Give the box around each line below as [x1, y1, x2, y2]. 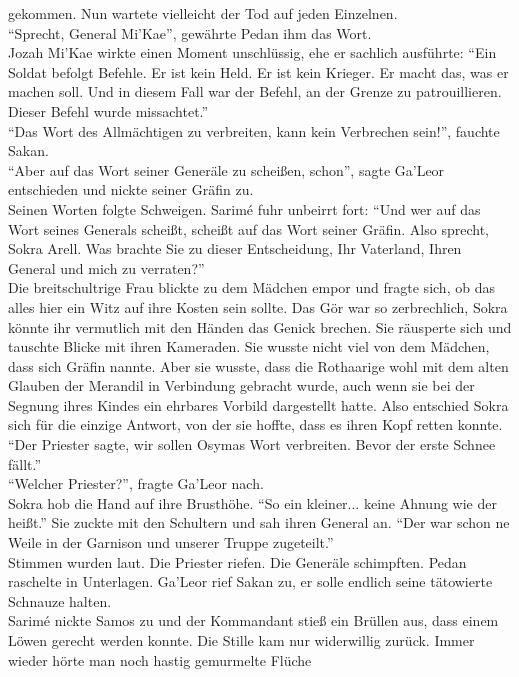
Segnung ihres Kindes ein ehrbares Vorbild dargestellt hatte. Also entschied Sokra [8, 394, 509, 415]
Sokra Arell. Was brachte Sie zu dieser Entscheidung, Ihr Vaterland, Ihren [8, 238, 462, 259]
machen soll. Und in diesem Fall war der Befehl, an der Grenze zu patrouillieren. [8, 81, 502, 102]
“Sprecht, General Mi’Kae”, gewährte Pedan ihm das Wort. [8, 22, 372, 43]
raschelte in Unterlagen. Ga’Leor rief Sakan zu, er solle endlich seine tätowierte [8, 571, 493, 592]
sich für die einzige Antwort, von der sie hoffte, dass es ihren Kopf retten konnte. [8, 414, 503, 435]
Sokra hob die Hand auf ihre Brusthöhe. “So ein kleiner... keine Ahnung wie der [8, 492, 497, 513]
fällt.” [8, 453, 42, 474]
